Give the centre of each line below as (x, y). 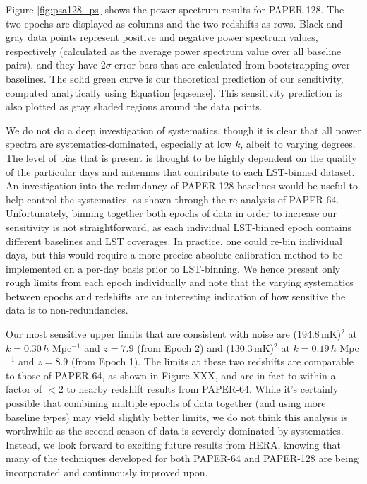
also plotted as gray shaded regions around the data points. (134, 106)
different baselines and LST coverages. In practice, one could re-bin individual (174, 241)
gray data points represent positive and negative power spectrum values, (162, 37)
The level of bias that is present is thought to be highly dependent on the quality (181, 157)
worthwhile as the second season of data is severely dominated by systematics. (175, 431)
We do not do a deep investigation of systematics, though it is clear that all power (183, 130)
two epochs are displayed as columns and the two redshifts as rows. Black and (174, 23)
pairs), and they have (52, 65)
